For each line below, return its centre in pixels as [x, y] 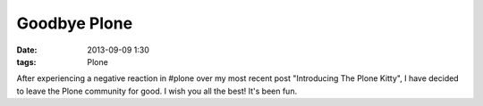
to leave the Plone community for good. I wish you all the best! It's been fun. [157, 91]
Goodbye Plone [75, 23]
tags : [26, 61]
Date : [27, 50]
